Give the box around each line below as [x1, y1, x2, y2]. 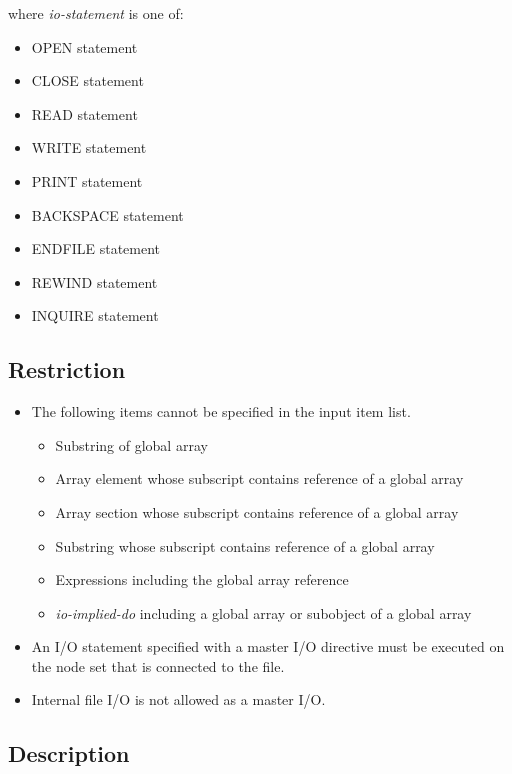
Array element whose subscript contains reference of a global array [55, 468, 464, 489]
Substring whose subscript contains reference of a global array [55, 535, 435, 556]
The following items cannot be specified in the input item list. [31, 401, 411, 422]
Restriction [8, 354, 126, 385]
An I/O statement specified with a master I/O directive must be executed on [31, 636, 505, 657]
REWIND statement [31, 271, 158, 292]
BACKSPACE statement [31, 204, 184, 225]
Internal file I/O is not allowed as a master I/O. [31, 689, 326, 710]
